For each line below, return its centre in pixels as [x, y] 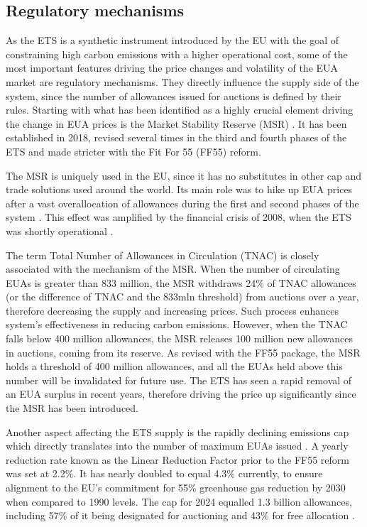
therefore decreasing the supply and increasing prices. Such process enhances [172, 310]
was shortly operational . [60, 230]
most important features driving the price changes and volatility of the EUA [172, 68]
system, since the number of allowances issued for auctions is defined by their [174, 96]
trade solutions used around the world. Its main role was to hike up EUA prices [179, 189]
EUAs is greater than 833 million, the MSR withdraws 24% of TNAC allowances [181, 282]
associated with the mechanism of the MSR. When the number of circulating [173, 269]
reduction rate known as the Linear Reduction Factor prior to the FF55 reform [177, 459]
